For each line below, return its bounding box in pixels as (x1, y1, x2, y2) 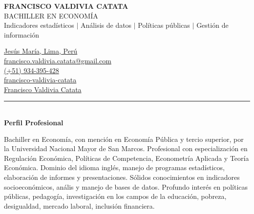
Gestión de (196, 20, 229, 30)
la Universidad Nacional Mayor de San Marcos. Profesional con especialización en (4, 143, 248, 154)
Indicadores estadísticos (4, 20, 74, 30)
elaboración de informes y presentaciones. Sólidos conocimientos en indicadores (4, 172, 240, 182)
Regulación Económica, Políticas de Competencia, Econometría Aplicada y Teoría (4, 153, 249, 163)
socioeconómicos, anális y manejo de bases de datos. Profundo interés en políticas (4, 181, 248, 192)
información (4, 29, 40, 39)
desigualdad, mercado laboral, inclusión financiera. (4, 200, 155, 211)
